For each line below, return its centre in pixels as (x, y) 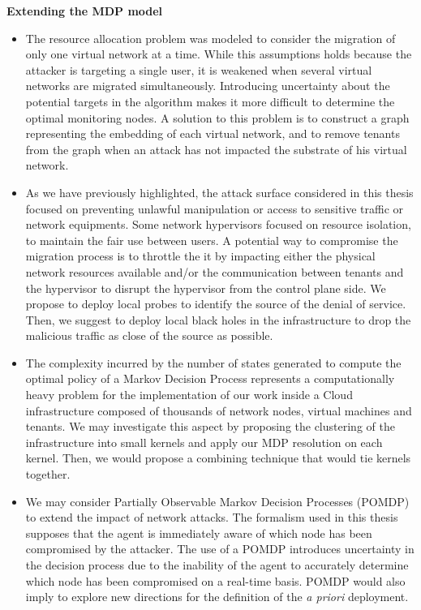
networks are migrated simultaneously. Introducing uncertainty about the (208, 86)
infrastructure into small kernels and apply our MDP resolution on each (204, 442)
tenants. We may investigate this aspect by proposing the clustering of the (210, 426)
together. (48, 474)
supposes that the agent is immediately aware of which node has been (199, 533)
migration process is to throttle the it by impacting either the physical (200, 256)
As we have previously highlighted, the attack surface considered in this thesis (219, 192)
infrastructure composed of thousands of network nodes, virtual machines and (219, 410)
